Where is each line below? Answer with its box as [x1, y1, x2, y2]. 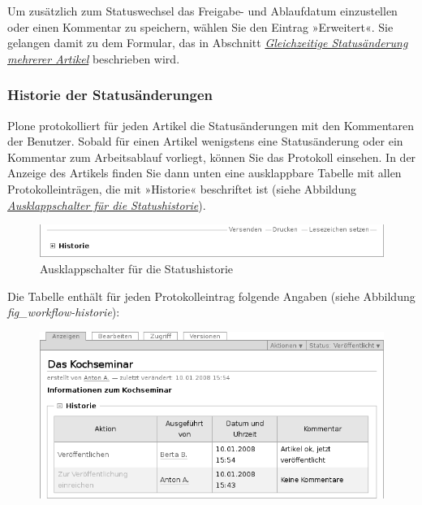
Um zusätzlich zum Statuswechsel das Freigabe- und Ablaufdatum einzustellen [7, 2, 398, 19]
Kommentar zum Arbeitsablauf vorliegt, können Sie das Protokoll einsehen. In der [7, 148, 416, 165]
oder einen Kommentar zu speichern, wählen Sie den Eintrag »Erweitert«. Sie [7, 18, 394, 35]
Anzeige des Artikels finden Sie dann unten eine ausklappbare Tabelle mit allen [7, 164, 402, 181]
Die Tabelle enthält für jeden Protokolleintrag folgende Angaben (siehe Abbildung [7, 287, 416, 304]
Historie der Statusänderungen [7, 85, 213, 105]
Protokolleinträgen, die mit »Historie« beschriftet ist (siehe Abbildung [7, 180, 357, 197]
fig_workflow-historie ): [7, 303, 120, 320]
